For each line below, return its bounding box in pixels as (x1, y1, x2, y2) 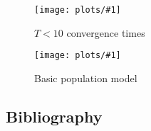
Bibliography (6, 105, 103, 127)
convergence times (66, 25, 145, 40)
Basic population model (34, 70, 137, 85)
